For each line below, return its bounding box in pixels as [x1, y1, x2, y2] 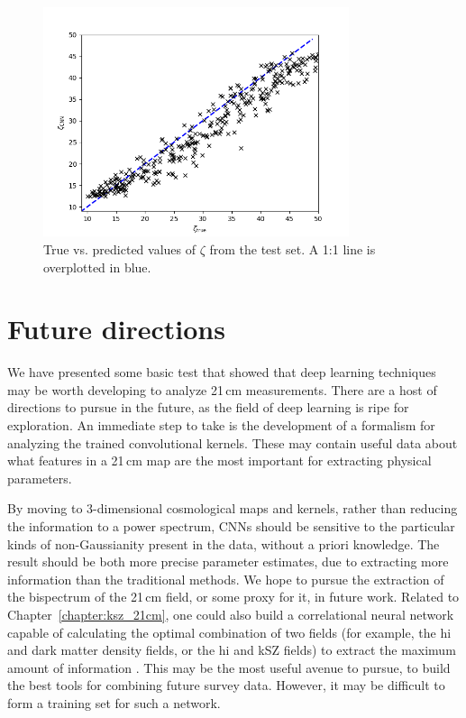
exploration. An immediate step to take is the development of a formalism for [7, 416, 435, 435]
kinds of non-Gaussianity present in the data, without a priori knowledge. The [7, 534, 440, 553]
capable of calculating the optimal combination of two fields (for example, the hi [7, 622, 452, 641]
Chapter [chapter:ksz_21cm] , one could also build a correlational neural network [7, 605, 454, 624]
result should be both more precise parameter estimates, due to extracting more [7, 552, 449, 571]
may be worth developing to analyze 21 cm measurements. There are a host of [7, 380, 437, 399]
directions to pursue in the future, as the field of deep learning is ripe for [7, 398, 409, 417]
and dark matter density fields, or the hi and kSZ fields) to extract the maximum [7, 640, 456, 659]
